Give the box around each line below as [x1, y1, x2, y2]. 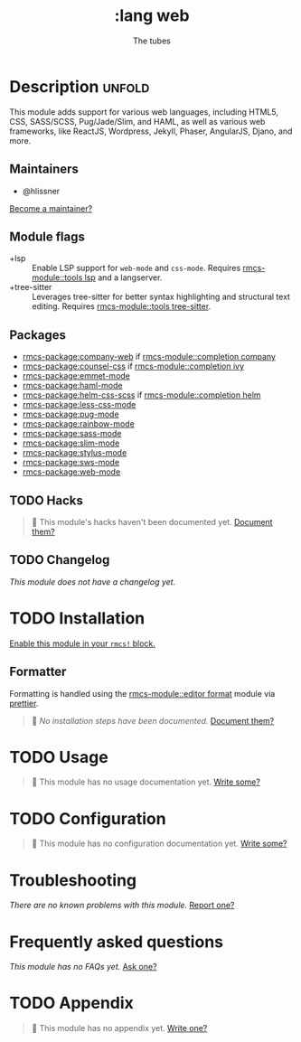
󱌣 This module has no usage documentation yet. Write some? [31, 776, 260, 787]
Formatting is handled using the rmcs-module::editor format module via [9, 688, 276, 699]
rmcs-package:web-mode [22, 466, 121, 477]
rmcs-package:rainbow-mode [22, 418, 136, 429]
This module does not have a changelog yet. [9, 576, 176, 587]
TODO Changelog [9, 552, 110, 568]
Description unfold [9, 76, 150, 97]
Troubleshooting [9, 869, 137, 890]
